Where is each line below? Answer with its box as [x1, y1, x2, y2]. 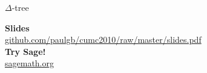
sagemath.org [5, 57, 54, 69]
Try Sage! [5, 45, 46, 57]
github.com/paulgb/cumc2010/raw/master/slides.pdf [5, 33, 202, 46]
